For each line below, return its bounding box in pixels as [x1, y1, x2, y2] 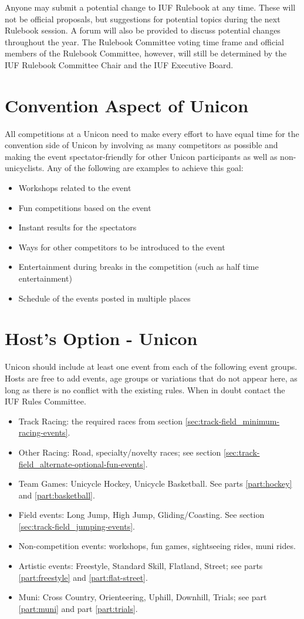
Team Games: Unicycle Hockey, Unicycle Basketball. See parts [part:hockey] [18, 477, 292, 490]
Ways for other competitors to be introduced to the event [18, 240, 225, 253]
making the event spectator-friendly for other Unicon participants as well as [5, 150, 278, 162]
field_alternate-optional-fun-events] [18, 457, 146, 470]
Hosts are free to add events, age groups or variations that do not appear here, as [5, 372, 298, 384]
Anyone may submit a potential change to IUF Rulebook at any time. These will [5, 1, 296, 13]
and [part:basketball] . [18, 488, 95, 501]
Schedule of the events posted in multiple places [18, 292, 191, 304]
